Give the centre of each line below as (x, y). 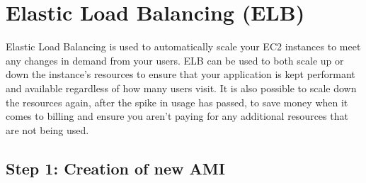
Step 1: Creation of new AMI (115, 168)
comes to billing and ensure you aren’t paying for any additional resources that (177, 116)
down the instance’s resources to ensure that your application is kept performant (181, 74)
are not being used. (47, 129)
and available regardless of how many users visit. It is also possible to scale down (181, 88)
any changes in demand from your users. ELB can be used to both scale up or (175, 60)
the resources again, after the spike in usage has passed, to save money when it (177, 102)
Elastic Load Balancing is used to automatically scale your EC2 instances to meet (183, 46)
